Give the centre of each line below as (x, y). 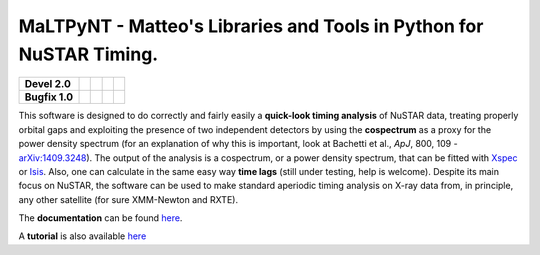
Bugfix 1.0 (49, 97)
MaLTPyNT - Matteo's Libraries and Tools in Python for (251, 26)
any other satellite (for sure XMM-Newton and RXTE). (128, 199)
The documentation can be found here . (100, 218)
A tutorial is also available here (82, 236)
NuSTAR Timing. (88, 54)
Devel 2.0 (48, 84)
